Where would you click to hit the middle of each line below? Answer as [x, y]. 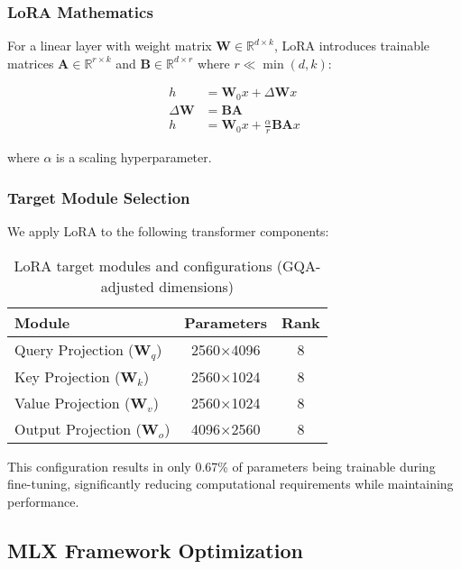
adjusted [127, 286]
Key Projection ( [68, 376]
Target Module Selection [99, 197]
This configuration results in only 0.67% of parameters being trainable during [221, 466]
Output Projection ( [78, 428]
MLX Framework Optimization [155, 550]
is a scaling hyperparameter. [134, 157]
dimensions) [197, 286]
